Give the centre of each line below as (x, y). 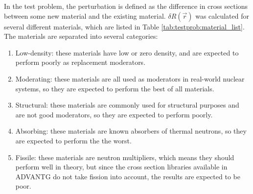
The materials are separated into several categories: (81, 36)
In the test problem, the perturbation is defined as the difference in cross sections (126, 6)
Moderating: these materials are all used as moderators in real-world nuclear (130, 78)
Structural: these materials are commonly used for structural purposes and (127, 105)
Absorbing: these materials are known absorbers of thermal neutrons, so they (131, 131)
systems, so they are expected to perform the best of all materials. (115, 88)
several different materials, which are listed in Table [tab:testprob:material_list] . (124, 26)
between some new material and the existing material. (85, 15)
